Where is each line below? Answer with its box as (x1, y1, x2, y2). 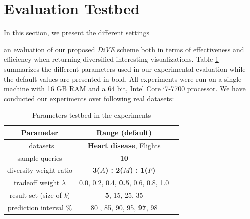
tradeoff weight (13, 177, 60, 188)
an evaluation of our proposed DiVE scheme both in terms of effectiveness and (4, 44, 244, 54)
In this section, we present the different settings (4, 27, 149, 38)
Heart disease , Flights (87, 140, 161, 150)
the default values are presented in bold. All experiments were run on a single (4, 73, 242, 84)
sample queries (17, 152, 62, 163)
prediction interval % (7, 202, 72, 212)
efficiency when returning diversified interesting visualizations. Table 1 (4, 54, 219, 64)
